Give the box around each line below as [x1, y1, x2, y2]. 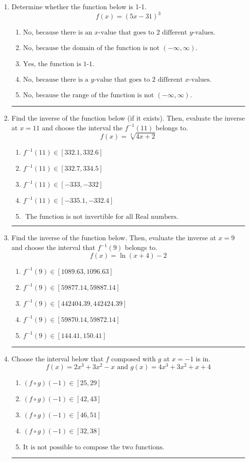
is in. [196, 353, 211, 363]
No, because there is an [23, 29, 92, 36]
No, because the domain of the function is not [23, 45, 160, 52]
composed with [111, 353, 156, 363]
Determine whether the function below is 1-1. [11, 1, 147, 11]
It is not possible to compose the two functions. [23, 444, 164, 451]
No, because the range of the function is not [23, 92, 154, 99]
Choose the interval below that [11, 353, 104, 363]
